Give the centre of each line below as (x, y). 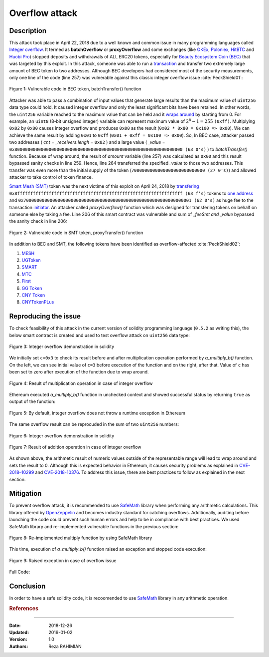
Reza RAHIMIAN (65, 646)
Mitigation (25, 493)
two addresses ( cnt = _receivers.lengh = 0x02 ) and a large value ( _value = (87, 142)
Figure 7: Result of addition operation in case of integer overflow (75, 447)
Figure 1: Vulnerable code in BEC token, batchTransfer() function (75, 89)
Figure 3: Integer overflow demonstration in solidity (62, 346)
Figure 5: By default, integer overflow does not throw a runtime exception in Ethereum (97, 413)
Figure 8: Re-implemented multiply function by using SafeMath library (81, 538)
